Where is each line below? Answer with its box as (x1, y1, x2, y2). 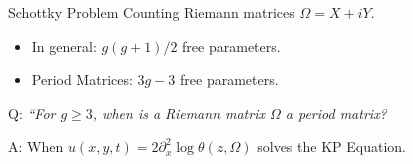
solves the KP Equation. (257, 136, 406, 157)
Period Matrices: (31, 69, 133, 90)
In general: (31, 35, 97, 56)
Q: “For (8, 102, 56, 123)
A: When (8, 136, 64, 157)
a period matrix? (285, 102, 387, 123)
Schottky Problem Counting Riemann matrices (8, 2, 295, 22)
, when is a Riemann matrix (92, 102, 265, 123)
